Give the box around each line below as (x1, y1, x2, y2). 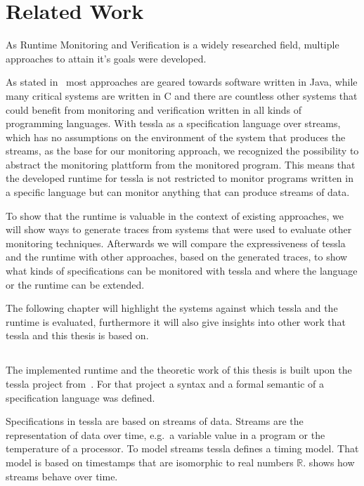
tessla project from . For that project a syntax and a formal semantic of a (6, 376, 324, 390)
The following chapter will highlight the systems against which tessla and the (6, 301, 338, 315)
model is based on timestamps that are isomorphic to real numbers (6, 454, 294, 469)
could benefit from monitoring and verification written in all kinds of (6, 102, 302, 117)
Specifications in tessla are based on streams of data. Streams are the (6, 414, 304, 428)
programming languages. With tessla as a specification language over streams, (6, 116, 341, 131)
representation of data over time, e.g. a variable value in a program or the (6, 427, 325, 442)
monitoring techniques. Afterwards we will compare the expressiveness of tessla (6, 235, 346, 250)
